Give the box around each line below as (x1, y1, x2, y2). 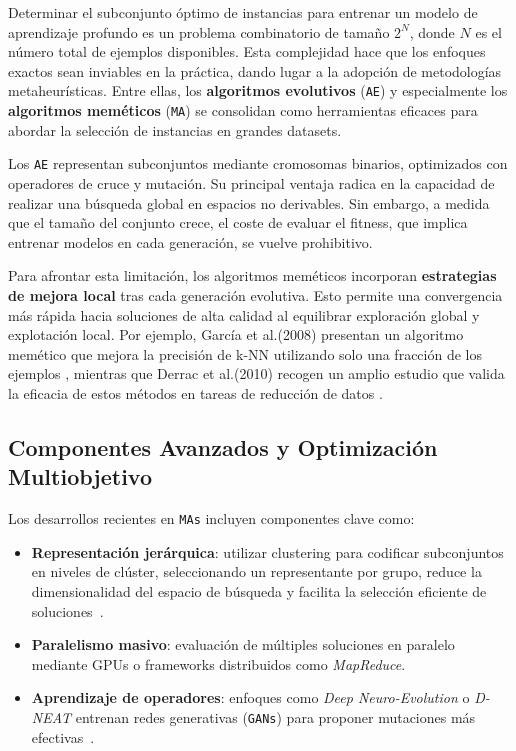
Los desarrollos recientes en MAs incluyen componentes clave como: (8, 508, 415, 529)
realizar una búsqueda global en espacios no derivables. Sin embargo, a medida (8, 192, 490, 213)
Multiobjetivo (8, 461, 152, 492)
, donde (409, 21, 455, 42)
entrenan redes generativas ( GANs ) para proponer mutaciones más (75, 706, 476, 727)
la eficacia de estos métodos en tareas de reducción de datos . (8, 382, 383, 403)
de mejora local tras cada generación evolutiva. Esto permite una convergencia (8, 284, 503, 305)
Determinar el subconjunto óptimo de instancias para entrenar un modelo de (8, 2, 478, 22)
